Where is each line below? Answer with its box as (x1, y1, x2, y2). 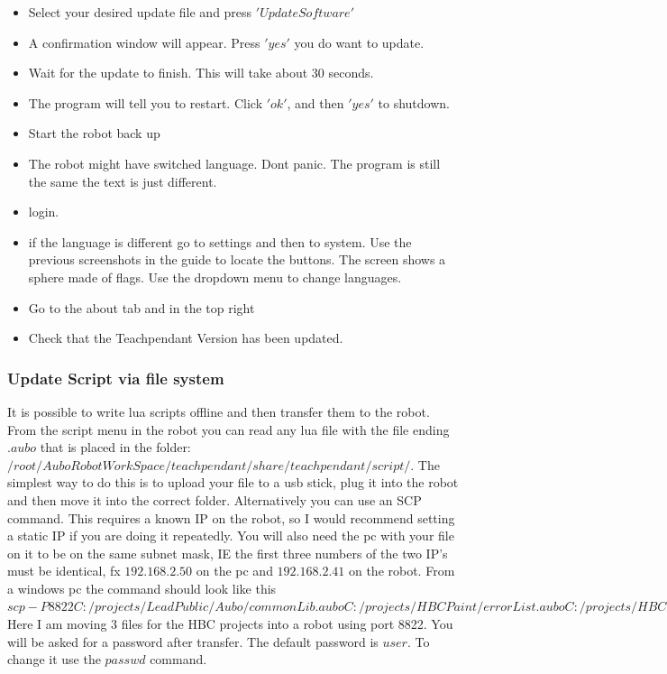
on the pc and (196, 561, 273, 580)
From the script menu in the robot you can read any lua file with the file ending (7, 420, 450, 439)
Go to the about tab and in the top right (28, 298, 255, 317)
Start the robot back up (28, 124, 160, 143)
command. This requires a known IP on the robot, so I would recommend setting (7, 508, 455, 527)
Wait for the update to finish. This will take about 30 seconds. (28, 63, 374, 82)
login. (28, 202, 59, 221)
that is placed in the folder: (40, 438, 191, 457)
